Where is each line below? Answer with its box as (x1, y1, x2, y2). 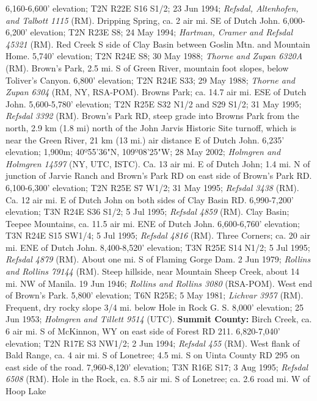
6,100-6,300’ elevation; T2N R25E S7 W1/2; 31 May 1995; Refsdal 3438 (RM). (5, 181, 299, 193)
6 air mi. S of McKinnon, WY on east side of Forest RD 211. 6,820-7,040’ (5, 325, 280, 338)
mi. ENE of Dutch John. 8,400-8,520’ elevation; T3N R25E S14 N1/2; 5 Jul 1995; (5, 240, 310, 253)
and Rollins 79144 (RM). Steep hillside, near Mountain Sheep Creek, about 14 (5, 265, 299, 278)
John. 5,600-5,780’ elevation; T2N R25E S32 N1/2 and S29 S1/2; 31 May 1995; (5, 97, 302, 110)
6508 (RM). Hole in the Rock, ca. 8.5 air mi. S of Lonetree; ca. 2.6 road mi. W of (5, 372, 310, 385)
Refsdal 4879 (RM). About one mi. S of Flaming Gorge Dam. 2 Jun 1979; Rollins (5, 253, 311, 266)
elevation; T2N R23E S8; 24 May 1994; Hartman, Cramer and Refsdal (30, 26, 293, 38)
